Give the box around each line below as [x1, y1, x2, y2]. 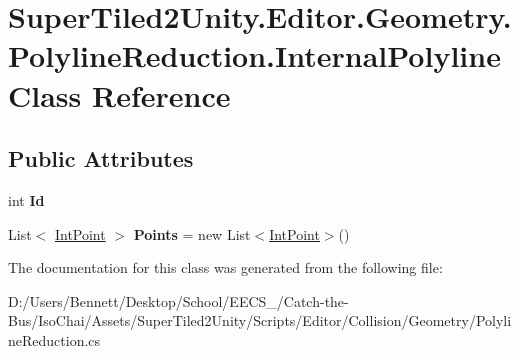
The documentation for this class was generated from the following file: [8, 257, 443, 278]
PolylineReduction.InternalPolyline [8, 35, 501, 76]
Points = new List [133, 223, 251, 244]
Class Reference [8, 74, 231, 115]
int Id [8, 189, 45, 210]
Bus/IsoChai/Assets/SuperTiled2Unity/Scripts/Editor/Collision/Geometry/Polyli [8, 310, 512, 331]
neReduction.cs [8, 329, 101, 350]
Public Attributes [8, 143, 194, 174]
